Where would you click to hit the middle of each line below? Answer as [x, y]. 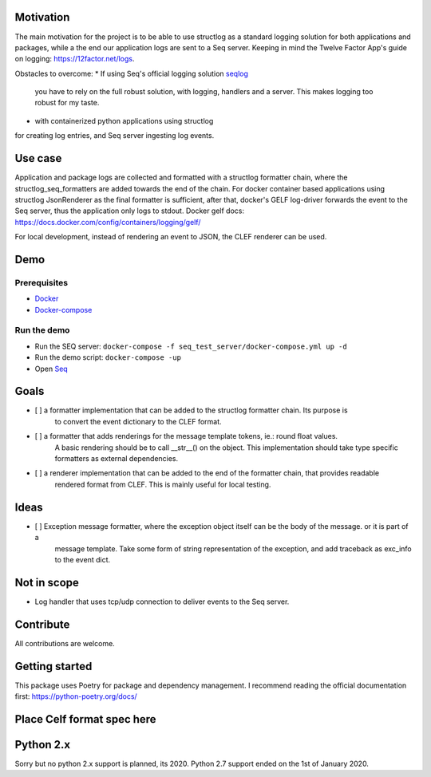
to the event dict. [83, 559]
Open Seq [51, 369]
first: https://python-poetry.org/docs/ [76, 696]
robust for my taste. [67, 103]
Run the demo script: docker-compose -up [108, 357]
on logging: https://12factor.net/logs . [75, 59]
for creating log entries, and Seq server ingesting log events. [115, 136]
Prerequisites [41, 282]
